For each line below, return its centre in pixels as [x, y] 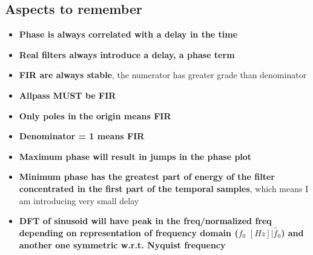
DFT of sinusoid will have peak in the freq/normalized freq [145, 221]
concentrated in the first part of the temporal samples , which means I [164, 188]
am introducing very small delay [79, 200]
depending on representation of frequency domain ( [129, 232]
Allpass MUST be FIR [68, 95]
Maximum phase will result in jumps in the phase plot [135, 156]
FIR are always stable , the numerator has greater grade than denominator [163, 75]
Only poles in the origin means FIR [95, 115]
